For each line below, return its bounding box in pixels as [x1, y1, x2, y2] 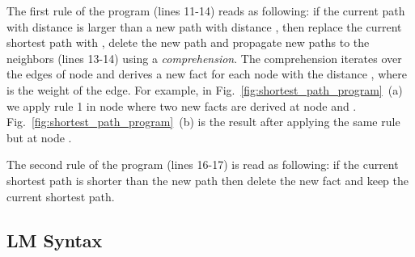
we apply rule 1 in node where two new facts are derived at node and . [6, 97, 357, 114]
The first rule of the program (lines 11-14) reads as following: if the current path [6, 2, 405, 19]
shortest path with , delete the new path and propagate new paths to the [6, 34, 370, 51]
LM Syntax [6, 227, 103, 252]
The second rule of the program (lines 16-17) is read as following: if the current [6, 156, 399, 173]
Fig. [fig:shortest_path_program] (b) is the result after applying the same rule [6, 113, 400, 130]
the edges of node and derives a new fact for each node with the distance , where [6, 65, 407, 82]
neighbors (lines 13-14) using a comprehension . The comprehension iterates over [6, 49, 402, 66]
